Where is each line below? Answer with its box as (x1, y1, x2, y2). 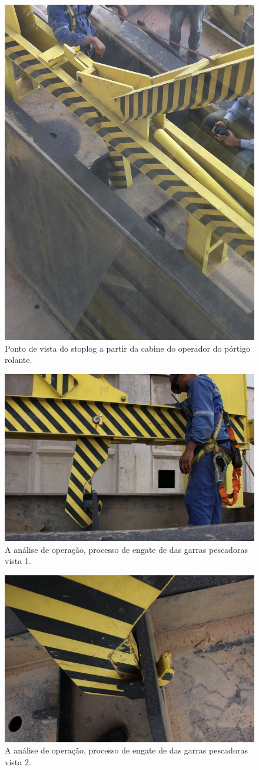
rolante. (5, 353, 32, 366)
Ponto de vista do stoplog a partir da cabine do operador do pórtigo (5, 342, 251, 354)
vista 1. (5, 555, 31, 567)
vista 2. (5, 755, 31, 768)
